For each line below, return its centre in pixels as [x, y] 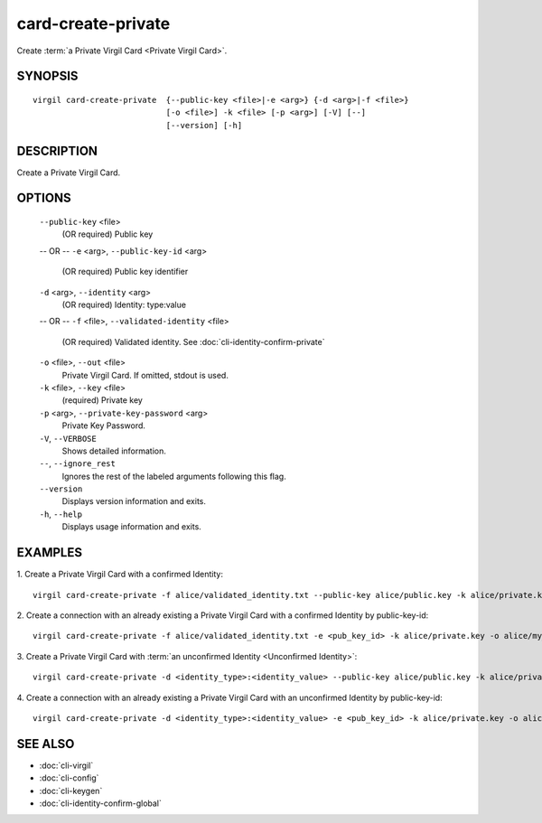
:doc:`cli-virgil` [66, 765]
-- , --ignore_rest [78, 463]
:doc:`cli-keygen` [71, 790]
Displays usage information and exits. [132, 527]
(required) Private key [103, 400]
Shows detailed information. [114, 451]
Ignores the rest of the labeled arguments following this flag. [174, 476]
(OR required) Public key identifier [125, 272]
